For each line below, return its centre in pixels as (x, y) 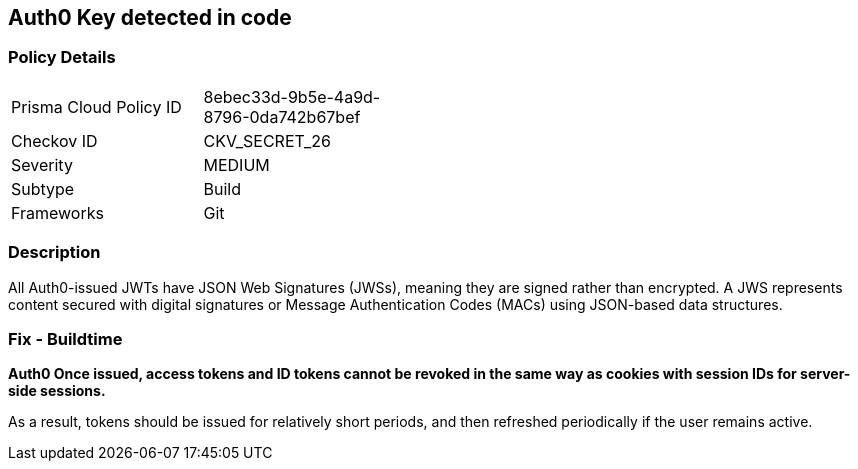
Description (54, 252)
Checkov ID (54, 140)
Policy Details (62, 57)
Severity (42, 164)
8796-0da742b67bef (282, 116)
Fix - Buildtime (65, 338)
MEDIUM (236, 164)
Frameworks (57, 212)
